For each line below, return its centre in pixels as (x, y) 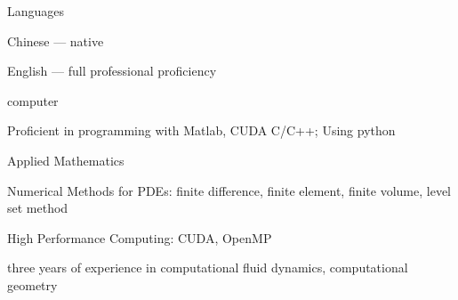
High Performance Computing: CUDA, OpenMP (140, 237)
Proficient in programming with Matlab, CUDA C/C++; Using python (201, 130)
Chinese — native (56, 41)
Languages (36, 11)
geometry (32, 284)
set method (38, 208)
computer (33, 100)
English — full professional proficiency (112, 71)
